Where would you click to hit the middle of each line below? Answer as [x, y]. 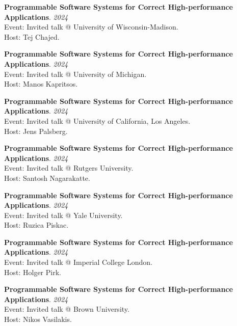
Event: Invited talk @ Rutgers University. [69, 168]
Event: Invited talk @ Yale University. [63, 215]
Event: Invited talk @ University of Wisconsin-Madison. [91, 27]
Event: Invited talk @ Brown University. [67, 309]
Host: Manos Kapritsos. [41, 84]
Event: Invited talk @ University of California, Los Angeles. [97, 120]
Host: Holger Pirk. [33, 272]
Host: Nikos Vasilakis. [38, 319]
